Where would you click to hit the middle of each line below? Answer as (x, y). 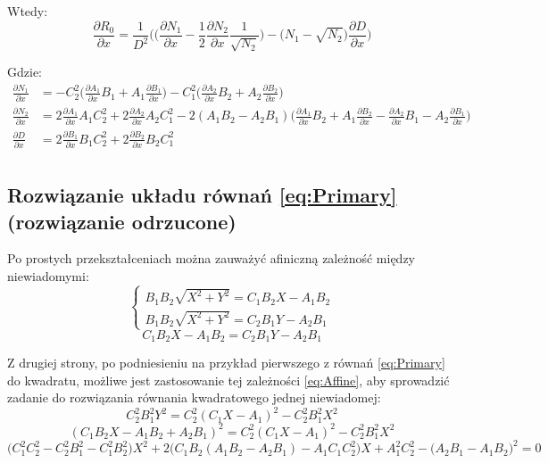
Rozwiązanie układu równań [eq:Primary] (202, 195)
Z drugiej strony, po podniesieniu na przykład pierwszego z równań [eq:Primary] (226, 363)
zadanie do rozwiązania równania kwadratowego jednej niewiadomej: (194, 397)
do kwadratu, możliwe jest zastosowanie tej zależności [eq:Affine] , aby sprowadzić (228, 380)
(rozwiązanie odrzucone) (122, 221)
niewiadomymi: (48, 276)
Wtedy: (28, 11)
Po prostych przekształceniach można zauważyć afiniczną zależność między (212, 258)
